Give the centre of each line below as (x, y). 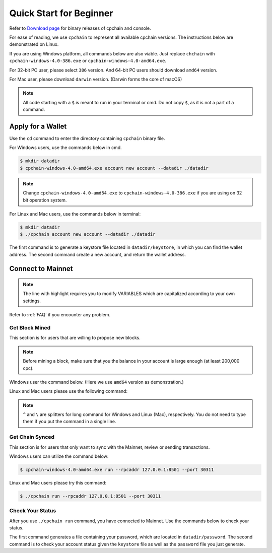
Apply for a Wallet (38, 126)
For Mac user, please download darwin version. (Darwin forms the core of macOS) (96, 79)
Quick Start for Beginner (61, 13)
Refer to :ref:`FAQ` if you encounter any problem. (60, 315)
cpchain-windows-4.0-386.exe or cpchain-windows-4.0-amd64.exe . (88, 61)
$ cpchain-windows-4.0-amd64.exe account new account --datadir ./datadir (114, 168)
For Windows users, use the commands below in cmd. (65, 148)
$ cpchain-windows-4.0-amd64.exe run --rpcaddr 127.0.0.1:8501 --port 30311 (117, 470)
